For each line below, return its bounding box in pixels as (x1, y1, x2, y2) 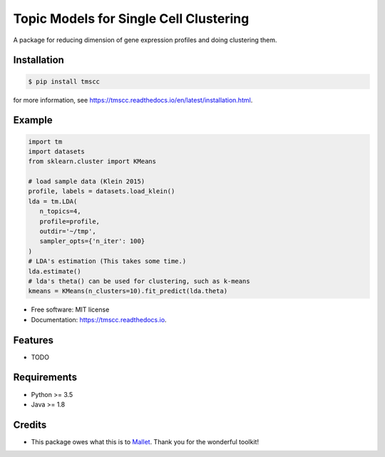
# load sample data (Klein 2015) (28, 178, 145, 185)
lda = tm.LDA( (28, 197, 78, 205)
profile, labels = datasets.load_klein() (28, 188, 175, 195)
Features (13, 334, 53, 346)
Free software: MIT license (31, 305, 110, 314)
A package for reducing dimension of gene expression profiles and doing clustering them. (13, 36, 277, 44)
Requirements (13, 371, 78, 384)
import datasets (28, 147, 86, 155)
